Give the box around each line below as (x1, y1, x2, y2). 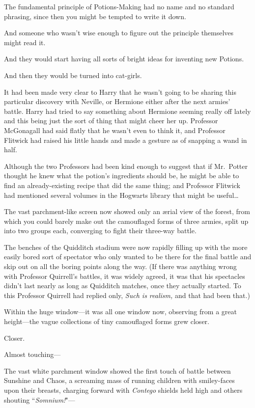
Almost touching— (4, 349, 61, 359)
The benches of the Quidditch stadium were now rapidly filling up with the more (4, 242, 248, 252)
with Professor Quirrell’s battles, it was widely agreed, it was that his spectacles (4, 271, 245, 281)
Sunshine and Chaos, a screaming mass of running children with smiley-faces (4, 375, 235, 385)
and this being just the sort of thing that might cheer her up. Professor (4, 115, 218, 126)
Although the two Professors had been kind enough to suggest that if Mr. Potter (4, 161, 248, 171)
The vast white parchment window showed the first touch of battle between (4, 365, 231, 376)
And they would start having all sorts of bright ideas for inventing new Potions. (4, 54, 244, 64)
